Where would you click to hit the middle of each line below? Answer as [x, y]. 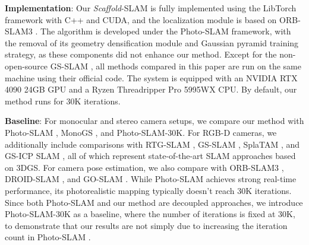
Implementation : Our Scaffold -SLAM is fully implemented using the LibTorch [151, 8]
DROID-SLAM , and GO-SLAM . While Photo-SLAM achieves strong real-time [151, 179]
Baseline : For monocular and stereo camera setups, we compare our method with [154, 121]
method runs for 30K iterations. [63, 101]
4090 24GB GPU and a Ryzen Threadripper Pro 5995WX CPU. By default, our [151, 89]
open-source [26, 66]
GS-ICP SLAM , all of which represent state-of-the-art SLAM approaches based [150, 156]
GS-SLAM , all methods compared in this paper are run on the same [176, 66]
